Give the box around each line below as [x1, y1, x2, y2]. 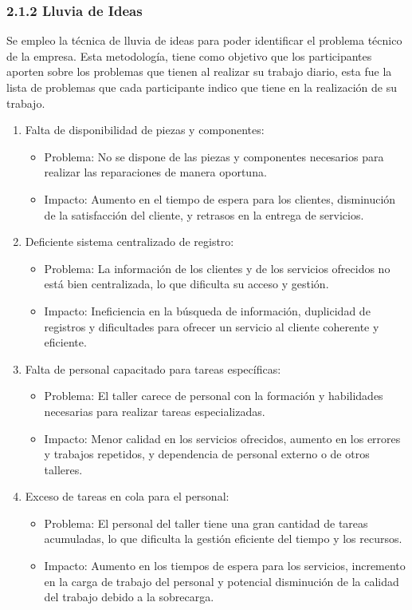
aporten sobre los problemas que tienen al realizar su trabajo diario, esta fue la [6, 63, 392, 80]
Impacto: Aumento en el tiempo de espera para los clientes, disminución [44, 190, 396, 207]
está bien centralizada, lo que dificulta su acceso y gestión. [44, 275, 329, 292]
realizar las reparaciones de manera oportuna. [44, 164, 267, 180]
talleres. [44, 461, 83, 477]
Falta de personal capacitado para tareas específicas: [25, 360, 281, 377]
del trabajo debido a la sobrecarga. [44, 588, 214, 605]
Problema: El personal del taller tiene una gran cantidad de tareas [44, 514, 368, 531]
